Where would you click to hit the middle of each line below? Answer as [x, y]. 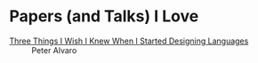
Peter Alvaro [54, 50]
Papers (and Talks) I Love [104, 16]
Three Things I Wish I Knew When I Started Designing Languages [129, 41]
